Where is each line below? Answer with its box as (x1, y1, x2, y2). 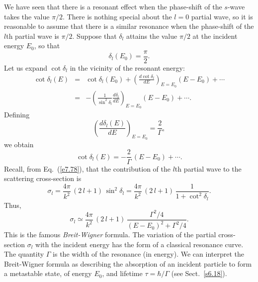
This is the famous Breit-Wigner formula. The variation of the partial (4, 229, 216, 240)
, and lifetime (102, 268, 143, 279)
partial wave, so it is (191, 11, 253, 21)
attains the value (126, 30, 177, 41)
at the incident (192, 30, 238, 41)
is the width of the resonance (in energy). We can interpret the (53, 249, 244, 259)
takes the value (4, 11, 50, 21)
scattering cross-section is (4, 173, 82, 184)
